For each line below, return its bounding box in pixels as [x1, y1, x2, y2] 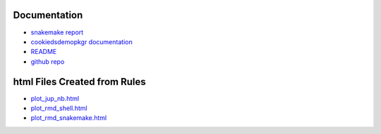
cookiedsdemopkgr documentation [30, 37, 133, 46]
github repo [30, 57, 65, 66]
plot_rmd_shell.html [30, 104, 87, 112]
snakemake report [30, 28, 84, 36]
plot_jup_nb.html [30, 94, 80, 102]
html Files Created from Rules [13, 76, 146, 88]
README [30, 48, 57, 56]
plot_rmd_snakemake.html [30, 114, 107, 122]
